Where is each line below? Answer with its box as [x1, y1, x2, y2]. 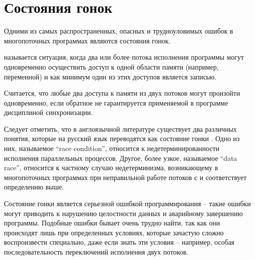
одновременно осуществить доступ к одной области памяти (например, [4, 61, 219, 72]
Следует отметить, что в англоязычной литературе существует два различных [4, 123, 237, 134]
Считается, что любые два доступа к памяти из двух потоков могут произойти [4, 88, 240, 98]
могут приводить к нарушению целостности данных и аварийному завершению [4, 208, 243, 218]
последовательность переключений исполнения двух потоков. [4, 247, 188, 257]
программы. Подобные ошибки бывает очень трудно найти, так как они [4, 218, 220, 228]
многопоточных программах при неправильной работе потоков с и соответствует [4, 172, 247, 182]
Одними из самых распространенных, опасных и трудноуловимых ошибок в [4, 26, 233, 36]
